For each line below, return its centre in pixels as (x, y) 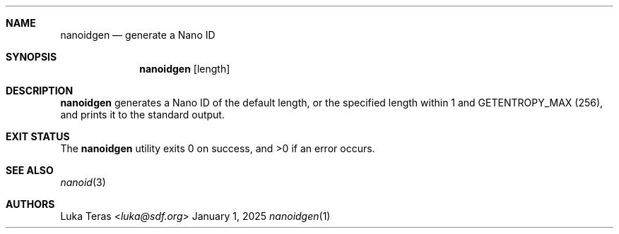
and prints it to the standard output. (142, 115)
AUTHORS (30, 204)
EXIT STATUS (38, 136)
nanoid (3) (83, 182)
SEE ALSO (30, 170)
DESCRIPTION (40, 91)
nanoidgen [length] (185, 69)
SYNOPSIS (31, 57)
